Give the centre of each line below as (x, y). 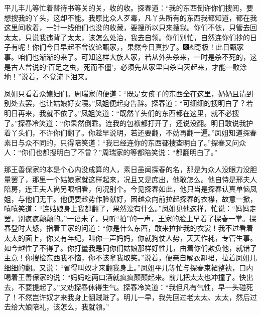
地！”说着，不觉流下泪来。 (48, 76)
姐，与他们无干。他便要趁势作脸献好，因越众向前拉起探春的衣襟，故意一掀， (130, 198)
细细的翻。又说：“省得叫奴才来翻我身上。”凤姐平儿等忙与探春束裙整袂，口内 (129, 267)
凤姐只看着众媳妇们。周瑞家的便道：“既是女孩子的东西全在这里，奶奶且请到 (129, 93)
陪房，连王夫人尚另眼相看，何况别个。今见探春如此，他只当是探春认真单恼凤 (130, 189)
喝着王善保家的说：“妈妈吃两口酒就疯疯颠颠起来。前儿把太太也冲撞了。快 (125, 277)
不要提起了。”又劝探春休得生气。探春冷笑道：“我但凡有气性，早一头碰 (132, 287)
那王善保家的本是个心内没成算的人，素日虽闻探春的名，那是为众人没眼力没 (127, 169)
